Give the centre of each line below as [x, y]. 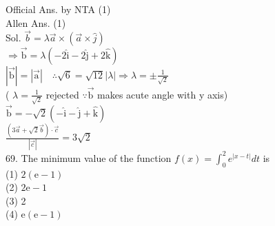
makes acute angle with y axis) [163, 94]
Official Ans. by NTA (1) [58, 9]
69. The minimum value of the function [89, 157]
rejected [62, 94]
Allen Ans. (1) [36, 22]
